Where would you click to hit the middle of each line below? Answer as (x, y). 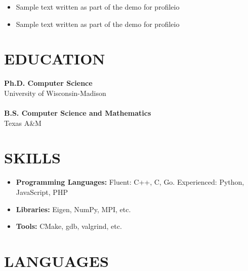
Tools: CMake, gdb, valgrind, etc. (69, 226)
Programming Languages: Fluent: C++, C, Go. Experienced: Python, (130, 182)
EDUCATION (55, 59)
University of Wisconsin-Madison (55, 93)
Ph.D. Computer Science (48, 83)
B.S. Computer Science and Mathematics (78, 113)
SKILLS (32, 158)
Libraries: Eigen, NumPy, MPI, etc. (73, 209)
